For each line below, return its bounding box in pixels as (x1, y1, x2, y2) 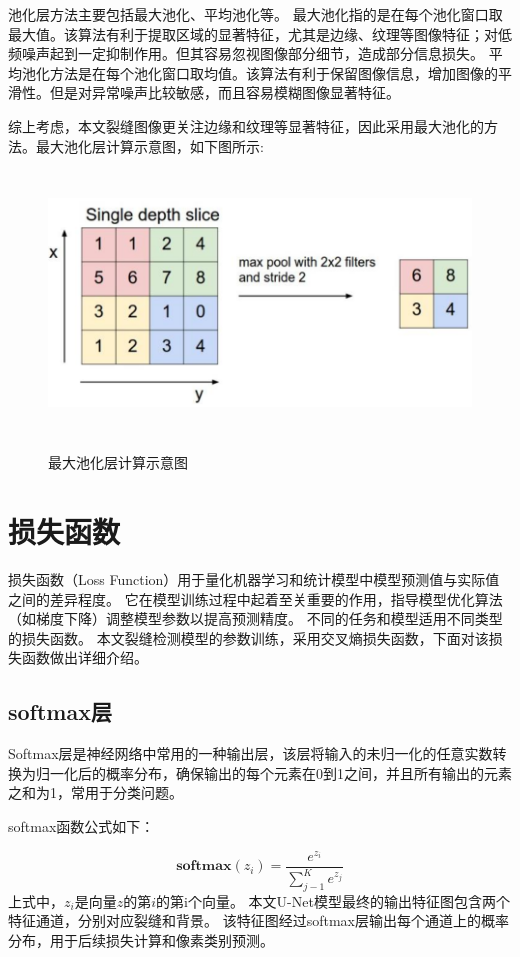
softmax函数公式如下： (8, 815, 155, 836)
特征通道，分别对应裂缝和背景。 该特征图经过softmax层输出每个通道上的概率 (8, 910, 509, 931)
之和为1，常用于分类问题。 (8, 782, 183, 803)
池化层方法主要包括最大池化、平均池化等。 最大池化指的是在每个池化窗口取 (8, 4, 503, 24)
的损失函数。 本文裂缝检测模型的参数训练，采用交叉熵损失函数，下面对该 (8, 627, 489, 648)
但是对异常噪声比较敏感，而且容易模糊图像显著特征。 (49, 82, 400, 103)
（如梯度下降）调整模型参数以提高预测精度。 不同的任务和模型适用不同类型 (8, 608, 503, 629)
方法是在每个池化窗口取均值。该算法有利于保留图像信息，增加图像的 (49, 62, 498, 83)
